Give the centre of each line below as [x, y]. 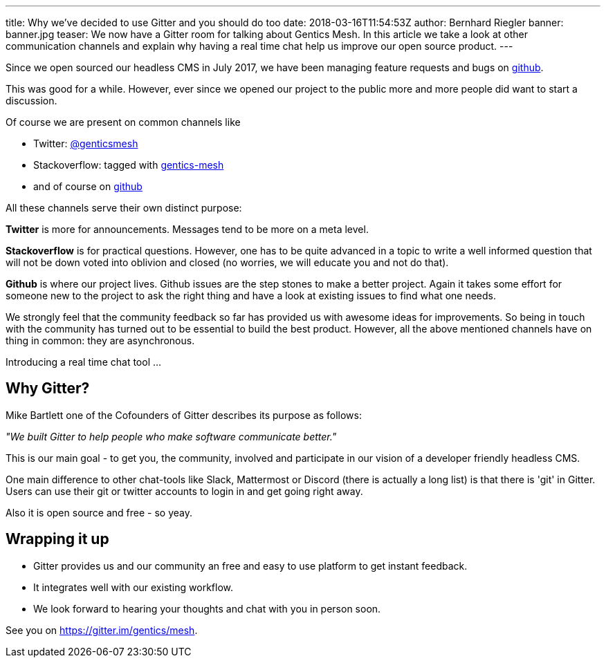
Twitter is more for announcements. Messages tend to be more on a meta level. [187, 229]
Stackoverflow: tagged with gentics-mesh [129, 165]
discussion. [31, 101]
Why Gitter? [48, 389]
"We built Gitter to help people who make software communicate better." [171, 436]
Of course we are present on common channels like [123, 122]
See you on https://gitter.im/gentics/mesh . [102, 630]
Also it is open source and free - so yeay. [99, 512]
